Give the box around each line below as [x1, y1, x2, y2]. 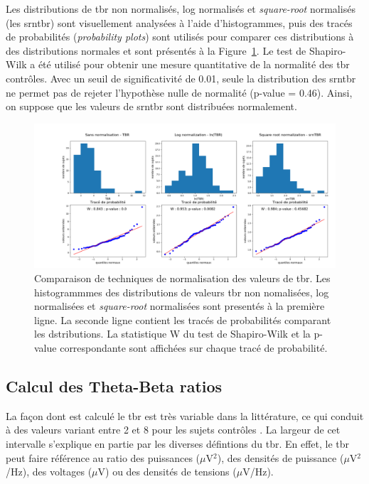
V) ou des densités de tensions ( [97, 464, 237, 479]
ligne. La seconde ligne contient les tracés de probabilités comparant [34, 312, 331, 327]
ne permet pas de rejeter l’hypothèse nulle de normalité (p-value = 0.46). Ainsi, [6, 85, 353, 100]
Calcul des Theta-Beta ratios [6, 375, 223, 397]
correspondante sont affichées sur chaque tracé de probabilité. [60, 340, 328, 355]
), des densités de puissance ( [217, 450, 344, 465]
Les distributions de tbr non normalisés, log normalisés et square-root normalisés [6, 1, 355, 16]
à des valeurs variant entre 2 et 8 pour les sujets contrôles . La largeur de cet [6, 422, 341, 437]
